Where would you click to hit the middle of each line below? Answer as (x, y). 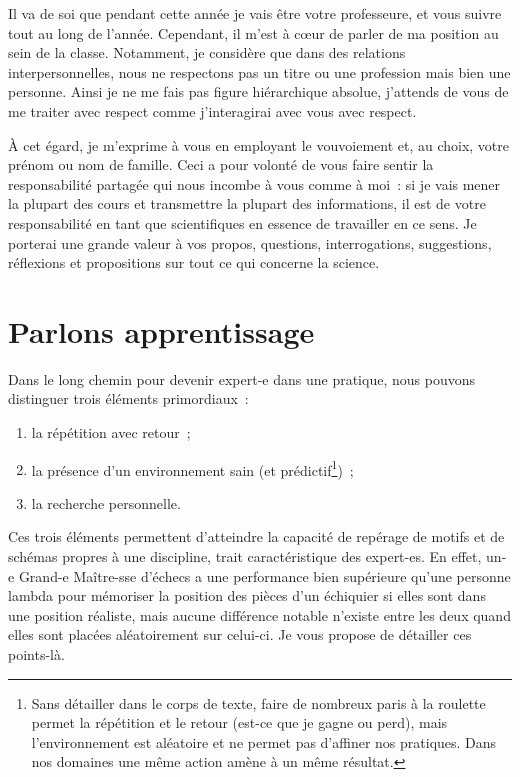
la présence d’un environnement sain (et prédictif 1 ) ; (192, 468)
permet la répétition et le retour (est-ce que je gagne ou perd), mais (239, 722)
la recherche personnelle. (106, 502)
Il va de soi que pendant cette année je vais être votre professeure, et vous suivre (255, 13)
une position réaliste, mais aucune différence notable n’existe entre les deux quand (259, 614)
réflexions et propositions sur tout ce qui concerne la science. (194, 262)
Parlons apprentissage (161, 330)
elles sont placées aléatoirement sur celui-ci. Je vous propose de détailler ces (240, 634)
